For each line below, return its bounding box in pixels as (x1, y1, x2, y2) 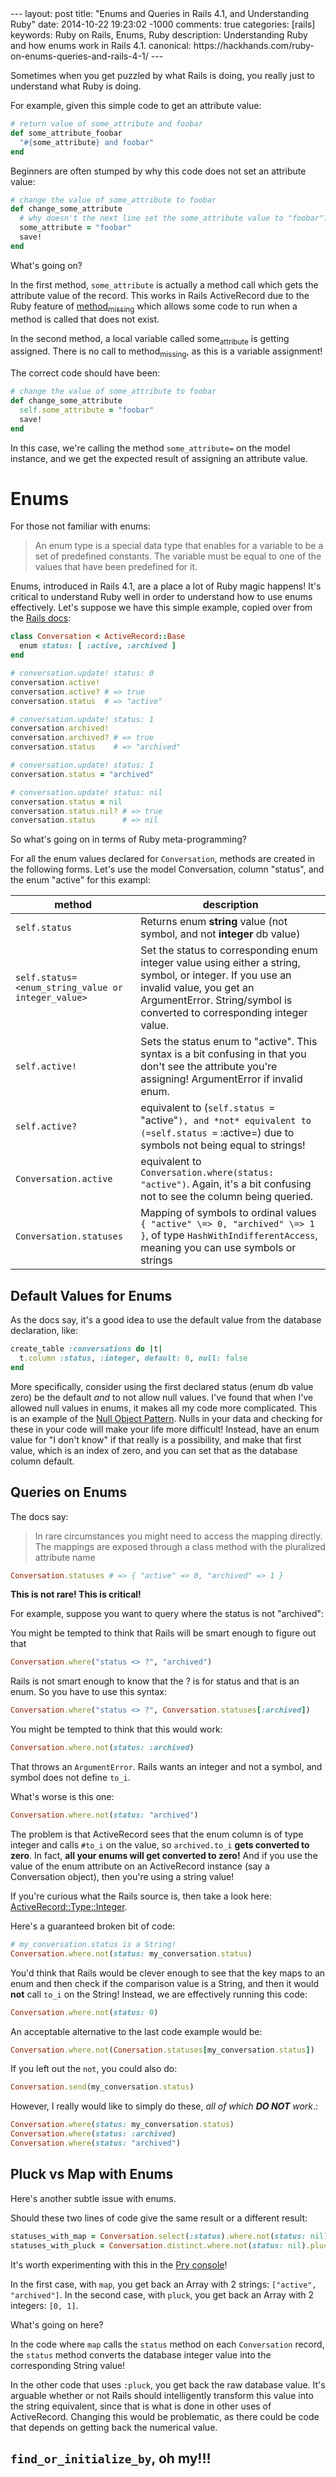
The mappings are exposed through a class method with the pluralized (34, 1540, 326, 1552)
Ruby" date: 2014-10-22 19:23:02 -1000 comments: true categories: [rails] (10, 18, 316, 30)
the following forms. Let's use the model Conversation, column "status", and (10, 863, 325, 876)
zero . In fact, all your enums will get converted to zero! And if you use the (10, 1849, 318, 1861)
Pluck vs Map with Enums (10, 2166, 174, 2183)
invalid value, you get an (140, 981, 255, 995)
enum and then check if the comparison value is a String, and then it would (10, 1977, 320, 1989)
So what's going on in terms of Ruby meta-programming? (10, 833, 248, 846)
